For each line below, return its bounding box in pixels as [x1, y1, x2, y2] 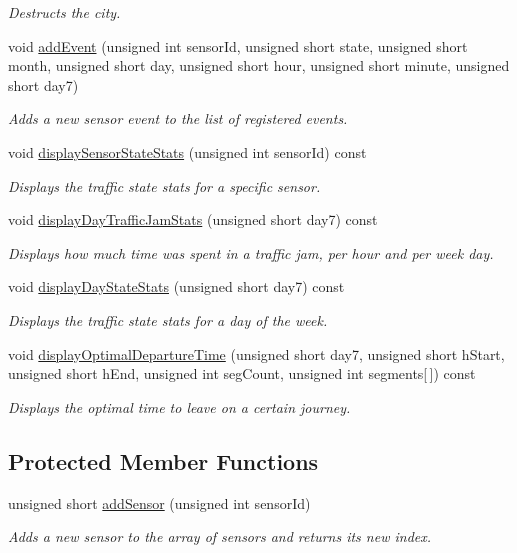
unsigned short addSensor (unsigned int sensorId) [8, 492, 311, 513]
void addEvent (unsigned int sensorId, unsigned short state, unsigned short [8, 35, 468, 56]
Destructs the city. [8, 2, 121, 22]
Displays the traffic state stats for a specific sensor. [8, 175, 321, 196]
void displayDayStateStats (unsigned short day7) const [8, 276, 345, 297]
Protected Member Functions [8, 445, 319, 476]
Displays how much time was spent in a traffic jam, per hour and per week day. [8, 242, 494, 263]
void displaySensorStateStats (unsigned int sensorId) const [8, 141, 367, 162]
